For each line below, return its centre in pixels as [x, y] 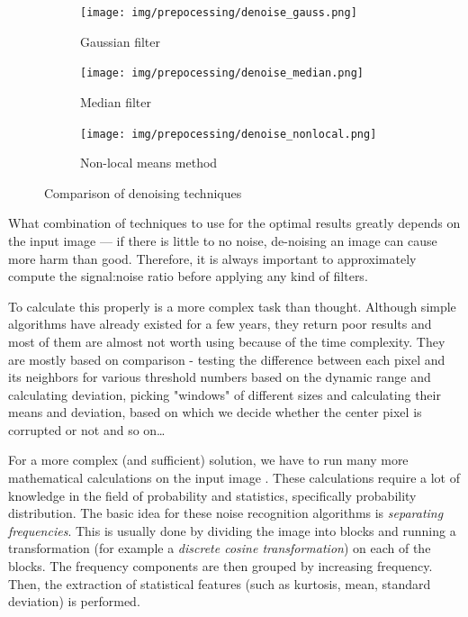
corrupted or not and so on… [87, 429]
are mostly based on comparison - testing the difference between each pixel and [227, 359]
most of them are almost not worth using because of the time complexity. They [227, 341]
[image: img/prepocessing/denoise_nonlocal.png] [229, 134]
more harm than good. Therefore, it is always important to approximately [212, 258]
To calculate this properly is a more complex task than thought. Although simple [232, 306]
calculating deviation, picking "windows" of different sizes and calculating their [225, 394]
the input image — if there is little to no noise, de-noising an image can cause [223, 240]
